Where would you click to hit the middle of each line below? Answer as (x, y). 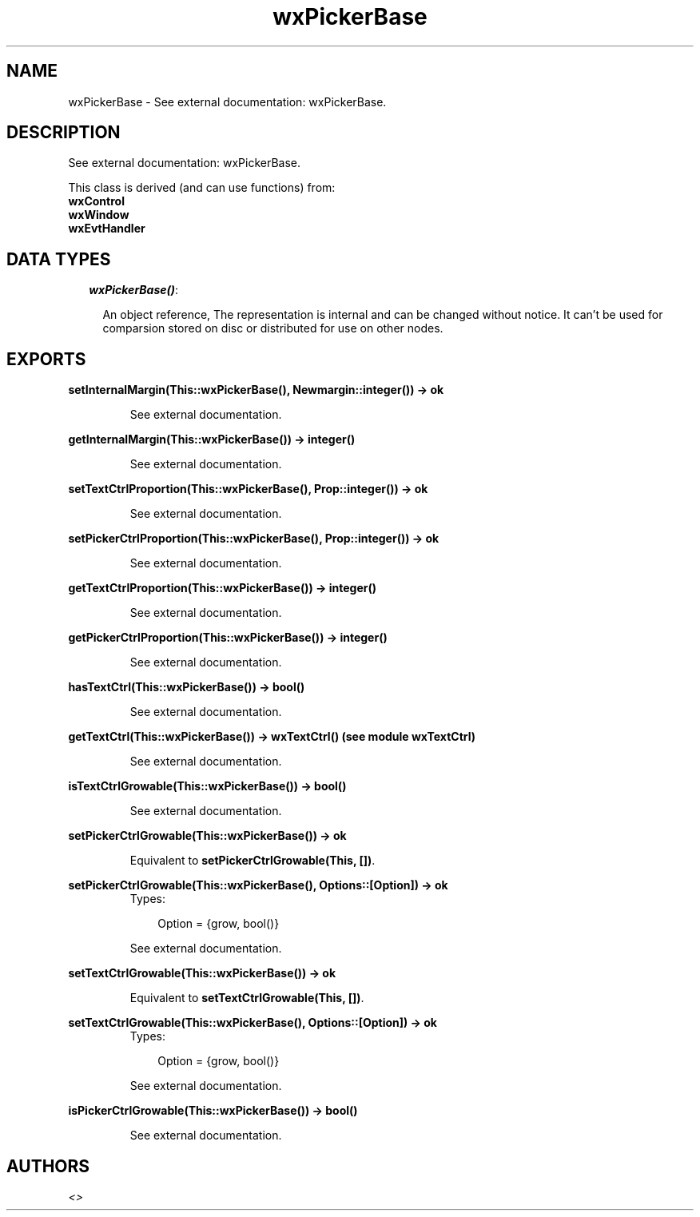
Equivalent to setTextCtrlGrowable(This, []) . (247, 998)
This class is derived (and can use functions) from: (202, 188)
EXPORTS (46, 359)
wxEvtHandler (107, 229)
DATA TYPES (59, 259)
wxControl (96, 201)
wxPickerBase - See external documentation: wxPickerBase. (227, 101)
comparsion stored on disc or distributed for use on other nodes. (273, 328)
